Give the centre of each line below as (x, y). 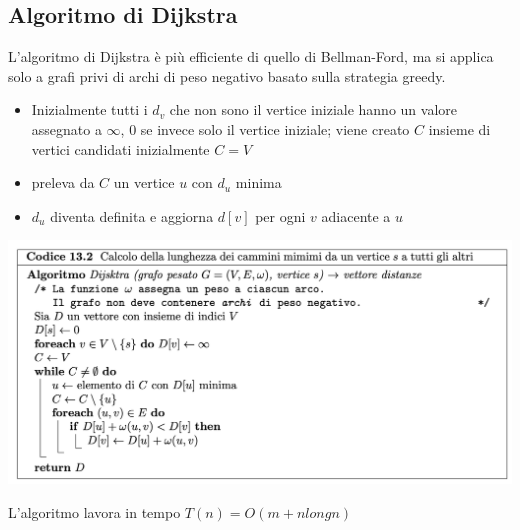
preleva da (63, 182)
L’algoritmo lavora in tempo (94, 511)
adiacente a (356, 215)
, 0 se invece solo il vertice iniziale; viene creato (265, 128)
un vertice (144, 182)
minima (258, 182)
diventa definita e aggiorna (132, 215)
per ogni (280, 215)
